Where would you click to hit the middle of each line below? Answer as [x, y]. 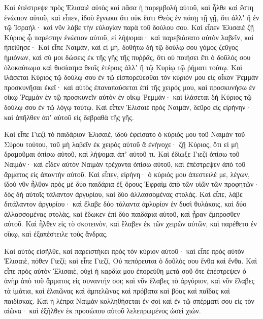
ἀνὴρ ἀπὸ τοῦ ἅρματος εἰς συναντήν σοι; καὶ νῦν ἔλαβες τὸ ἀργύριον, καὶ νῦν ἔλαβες [129, 281]
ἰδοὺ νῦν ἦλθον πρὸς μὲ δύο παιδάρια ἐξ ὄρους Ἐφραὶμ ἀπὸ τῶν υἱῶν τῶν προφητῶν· [132, 184]
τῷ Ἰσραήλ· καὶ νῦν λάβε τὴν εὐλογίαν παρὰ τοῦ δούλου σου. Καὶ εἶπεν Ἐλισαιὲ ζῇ [129, 27]
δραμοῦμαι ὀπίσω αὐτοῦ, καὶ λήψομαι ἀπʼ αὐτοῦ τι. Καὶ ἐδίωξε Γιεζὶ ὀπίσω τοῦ [122, 154]
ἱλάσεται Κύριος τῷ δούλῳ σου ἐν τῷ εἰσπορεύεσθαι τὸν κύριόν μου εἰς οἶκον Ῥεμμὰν [131, 77]
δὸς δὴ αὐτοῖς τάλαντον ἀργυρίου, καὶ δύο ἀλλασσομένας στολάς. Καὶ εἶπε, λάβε [123, 194]
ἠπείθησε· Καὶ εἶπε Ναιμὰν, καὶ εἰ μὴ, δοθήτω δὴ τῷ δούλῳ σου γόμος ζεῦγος [121, 47]
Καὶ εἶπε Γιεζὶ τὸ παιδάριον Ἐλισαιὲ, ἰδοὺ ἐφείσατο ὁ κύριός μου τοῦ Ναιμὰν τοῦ [125, 134]
